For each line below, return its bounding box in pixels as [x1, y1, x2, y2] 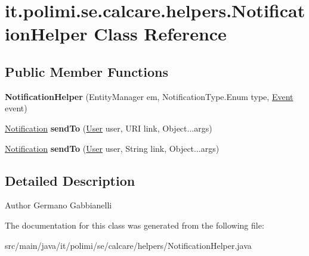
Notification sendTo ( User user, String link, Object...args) [5, 142, 220, 154]
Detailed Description [5, 171, 135, 189]
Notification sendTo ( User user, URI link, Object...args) [5, 121, 212, 134]
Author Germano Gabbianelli [5, 199, 112, 211]
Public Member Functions [5, 62, 168, 80]
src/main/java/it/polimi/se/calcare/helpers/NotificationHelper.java [5, 239, 252, 251]
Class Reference [94, 21, 227, 46]
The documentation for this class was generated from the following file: [5, 218, 264, 231]
